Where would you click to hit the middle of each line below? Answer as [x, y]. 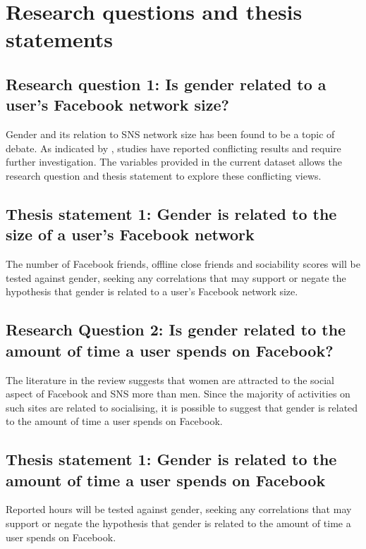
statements [59, 39]
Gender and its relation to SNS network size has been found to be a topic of [170, 134]
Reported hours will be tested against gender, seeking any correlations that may [179, 509]
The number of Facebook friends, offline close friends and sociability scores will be [183, 264]
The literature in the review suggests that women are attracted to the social [170, 380]
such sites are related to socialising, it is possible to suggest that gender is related [182, 407]
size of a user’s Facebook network [130, 234]
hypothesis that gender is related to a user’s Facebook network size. [152, 291]
